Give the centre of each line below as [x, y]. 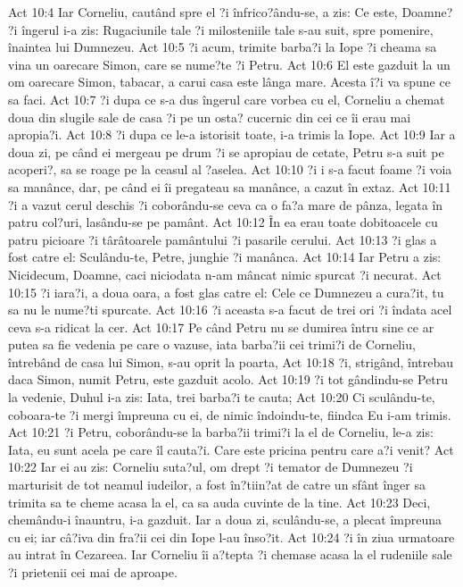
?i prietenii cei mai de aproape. [93, 572]
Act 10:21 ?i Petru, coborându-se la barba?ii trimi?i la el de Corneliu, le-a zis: [221, 432]
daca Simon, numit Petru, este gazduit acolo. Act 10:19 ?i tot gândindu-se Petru [228, 379]
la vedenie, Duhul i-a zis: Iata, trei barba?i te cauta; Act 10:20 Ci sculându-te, [222, 397]
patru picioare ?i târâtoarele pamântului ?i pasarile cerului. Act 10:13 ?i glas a [223, 239]
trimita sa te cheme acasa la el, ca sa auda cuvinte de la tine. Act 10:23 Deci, [219, 502]
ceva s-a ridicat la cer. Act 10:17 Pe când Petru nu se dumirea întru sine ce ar [221, 327]
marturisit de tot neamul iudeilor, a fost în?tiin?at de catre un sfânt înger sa [217, 485]
